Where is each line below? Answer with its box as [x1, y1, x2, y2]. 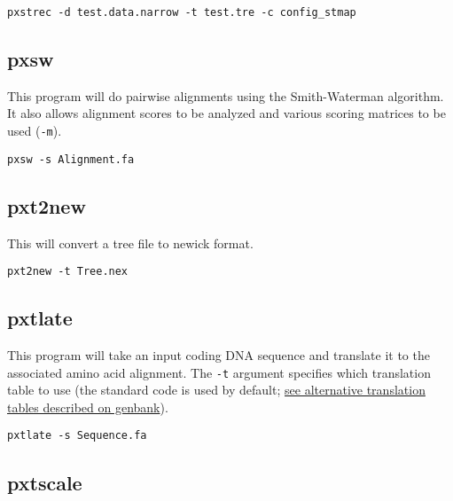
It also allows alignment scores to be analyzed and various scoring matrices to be [7, 104, 446, 122]
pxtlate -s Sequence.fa [7, 429, 147, 442]
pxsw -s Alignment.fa [7, 153, 135, 166]
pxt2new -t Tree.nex [7, 265, 129, 278]
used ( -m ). [7, 121, 62, 140]
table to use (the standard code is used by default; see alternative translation [7, 380, 426, 399]
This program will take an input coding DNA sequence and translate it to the [7, 346, 430, 364]
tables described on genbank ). [7, 397, 168, 416]
